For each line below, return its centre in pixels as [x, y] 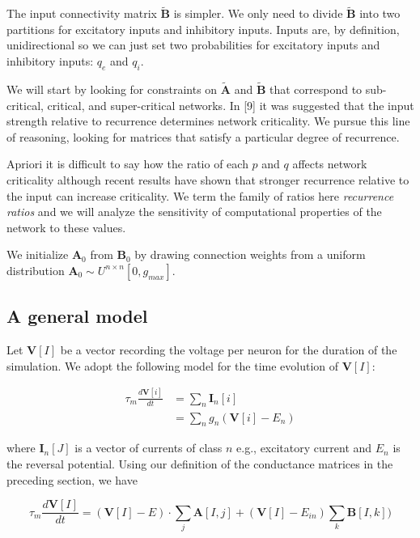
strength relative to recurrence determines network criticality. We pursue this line [208, 121]
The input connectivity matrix [82, 13]
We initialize [38, 254]
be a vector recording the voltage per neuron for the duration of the [229, 350]
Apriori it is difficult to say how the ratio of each [127, 164]
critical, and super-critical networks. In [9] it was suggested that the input [231, 105]
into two [380, 13]
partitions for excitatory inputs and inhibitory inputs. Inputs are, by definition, [203, 29]
